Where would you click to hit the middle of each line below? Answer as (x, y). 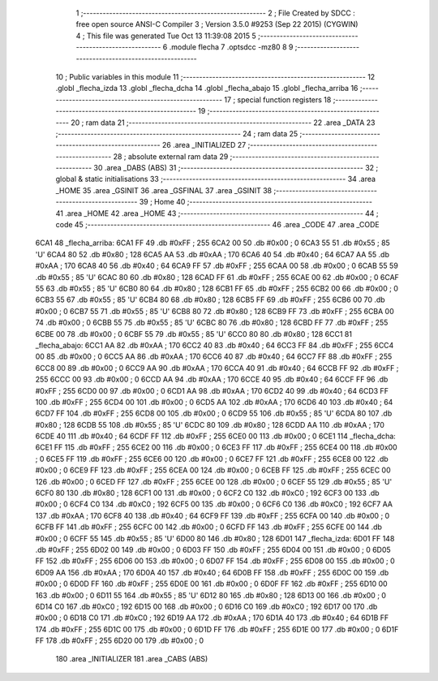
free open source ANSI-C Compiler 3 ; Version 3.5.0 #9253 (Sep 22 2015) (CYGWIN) (217, 24)
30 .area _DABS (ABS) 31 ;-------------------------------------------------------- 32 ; (236, 168)
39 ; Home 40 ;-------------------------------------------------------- (256, 202)
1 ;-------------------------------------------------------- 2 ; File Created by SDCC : (216, 13)
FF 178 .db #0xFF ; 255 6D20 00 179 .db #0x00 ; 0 (120, 640)
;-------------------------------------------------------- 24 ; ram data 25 (177, 133)
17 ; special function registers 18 (278, 99)
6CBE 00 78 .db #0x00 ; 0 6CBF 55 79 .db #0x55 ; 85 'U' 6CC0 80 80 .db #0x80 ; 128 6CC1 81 (194, 334)
